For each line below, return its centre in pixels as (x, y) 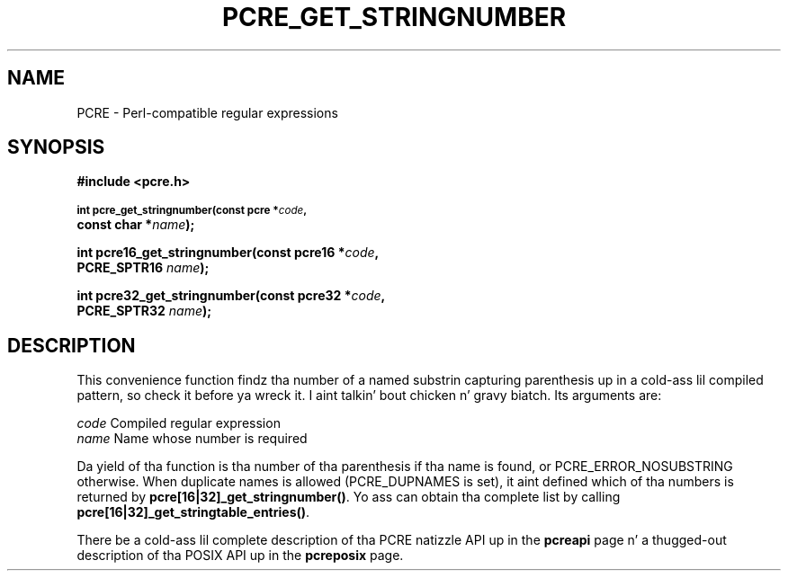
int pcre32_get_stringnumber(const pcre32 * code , (231, 296)
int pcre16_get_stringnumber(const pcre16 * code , (228, 253)
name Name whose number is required (192, 439)
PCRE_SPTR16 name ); (143, 268)
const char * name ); (136, 225)
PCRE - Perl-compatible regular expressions (207, 112)
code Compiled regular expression (179, 423)
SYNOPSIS (56, 147)
